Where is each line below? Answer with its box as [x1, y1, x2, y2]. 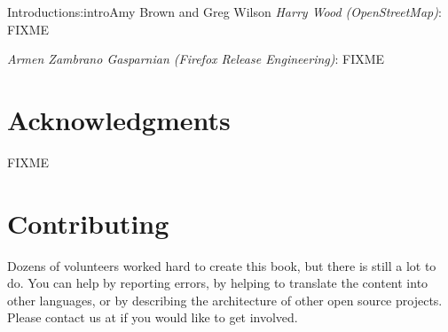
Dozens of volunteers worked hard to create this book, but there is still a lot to [7, 256, 436, 274]
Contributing [7, 205, 169, 241]
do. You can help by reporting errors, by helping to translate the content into [7, 274, 428, 292]
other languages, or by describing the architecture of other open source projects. [7, 290, 443, 309]
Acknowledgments [7, 101, 231, 137]
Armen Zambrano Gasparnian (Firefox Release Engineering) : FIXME [7, 50, 385, 68]
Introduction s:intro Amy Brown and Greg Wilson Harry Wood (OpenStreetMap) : [7, 3, 442, 20]
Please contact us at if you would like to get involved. [7, 308, 298, 327]
